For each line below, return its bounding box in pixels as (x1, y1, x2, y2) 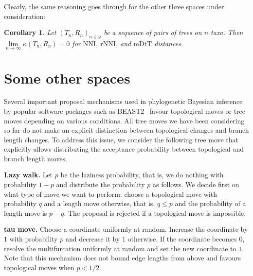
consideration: (4, 11, 45, 21)
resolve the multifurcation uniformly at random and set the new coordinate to (4, 243, 236, 253)
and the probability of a (175, 198, 246, 208)
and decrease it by (65, 234, 120, 244)
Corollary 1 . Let (4, 27, 56, 37)
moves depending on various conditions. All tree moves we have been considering (4, 115, 245, 125)
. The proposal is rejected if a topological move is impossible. (64, 207, 246, 218)
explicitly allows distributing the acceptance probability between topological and (4, 144, 244, 154)
